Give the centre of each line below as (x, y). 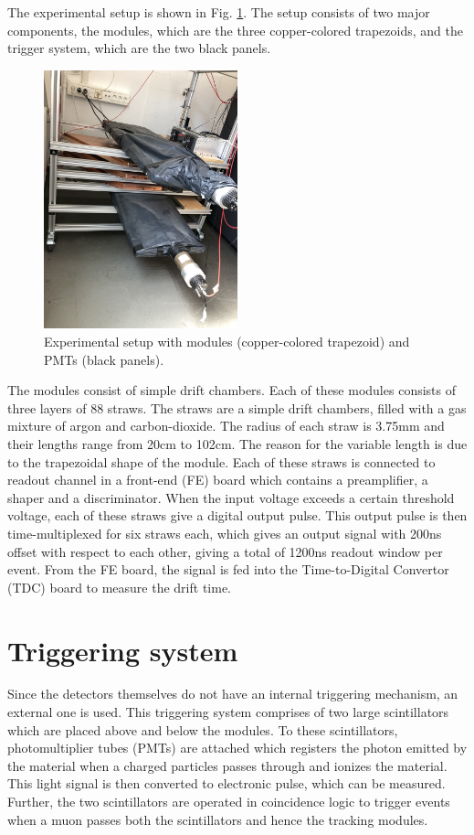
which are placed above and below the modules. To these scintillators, (203, 729)
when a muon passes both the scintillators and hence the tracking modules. (218, 819)
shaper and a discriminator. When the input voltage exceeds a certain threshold (231, 497)
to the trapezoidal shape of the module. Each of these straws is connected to (221, 461)
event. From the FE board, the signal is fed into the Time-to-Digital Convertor (228, 569)
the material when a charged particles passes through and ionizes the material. (227, 765)
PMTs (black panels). (104, 359)
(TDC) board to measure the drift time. (119, 587)
